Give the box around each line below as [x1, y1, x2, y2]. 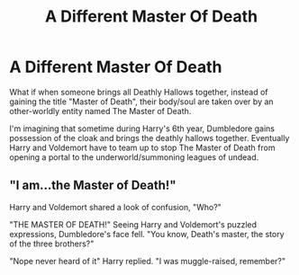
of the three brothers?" [9, 238, 95, 249]
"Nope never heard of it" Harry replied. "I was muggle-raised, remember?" [9, 255, 286, 266]
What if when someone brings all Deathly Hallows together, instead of [9, 86, 268, 97]
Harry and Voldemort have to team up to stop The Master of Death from [9, 142, 276, 153]
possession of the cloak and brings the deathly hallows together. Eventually [9, 132, 290, 143]
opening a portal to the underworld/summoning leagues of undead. [9, 151, 259, 163]
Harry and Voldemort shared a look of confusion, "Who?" [9, 201, 222, 212]
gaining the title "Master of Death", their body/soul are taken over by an [9, 96, 274, 107]
